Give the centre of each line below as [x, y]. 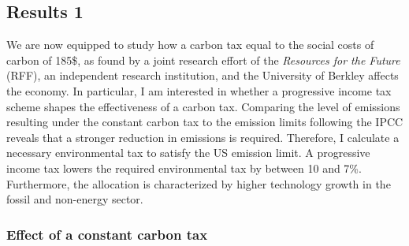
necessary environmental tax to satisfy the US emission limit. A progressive [188, 153]
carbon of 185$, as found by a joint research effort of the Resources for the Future [203, 60]
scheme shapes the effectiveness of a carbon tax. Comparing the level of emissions [203, 106]
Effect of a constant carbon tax [107, 234]
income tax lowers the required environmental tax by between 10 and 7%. [184, 168]
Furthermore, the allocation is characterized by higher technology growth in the [199, 183]
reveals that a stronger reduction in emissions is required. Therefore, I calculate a [203, 137]
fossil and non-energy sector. [75, 199]
